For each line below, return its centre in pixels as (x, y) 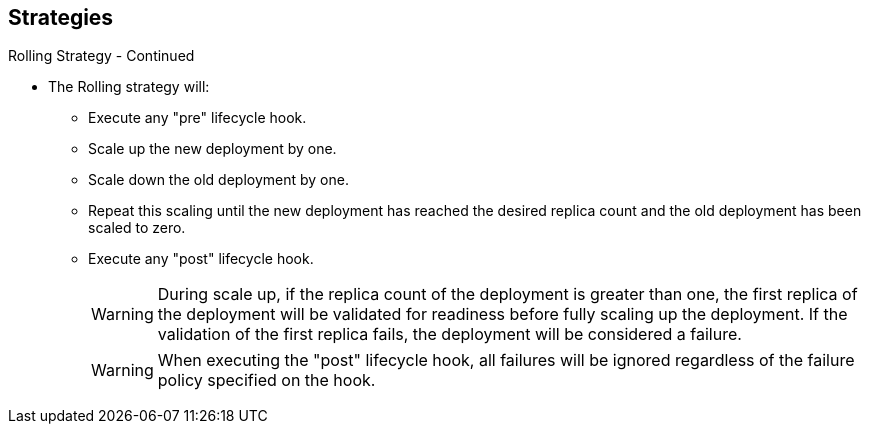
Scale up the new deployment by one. (212, 149)
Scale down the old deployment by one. (218, 180)
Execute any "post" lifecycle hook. (201, 259)
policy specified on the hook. (266, 380)
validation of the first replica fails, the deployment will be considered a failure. (449, 334)
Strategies (61, 17)
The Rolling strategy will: (129, 87)
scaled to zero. (137, 228)
